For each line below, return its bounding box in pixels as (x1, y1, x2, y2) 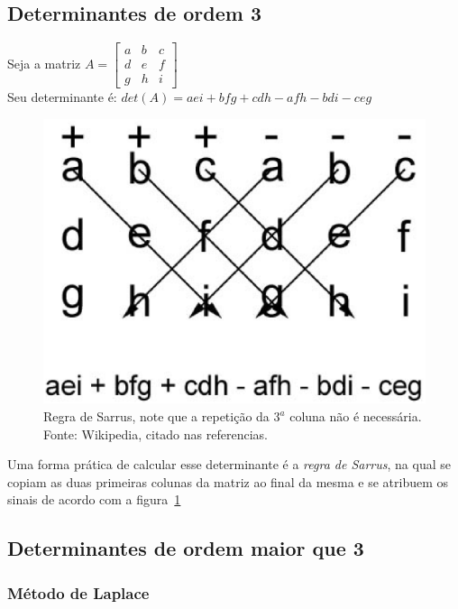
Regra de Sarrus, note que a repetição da (43, 407, 270, 425)
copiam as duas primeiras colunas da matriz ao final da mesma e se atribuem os (7, 472, 449, 491)
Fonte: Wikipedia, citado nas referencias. (43, 424, 268, 443)
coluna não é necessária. (289, 407, 422, 425)
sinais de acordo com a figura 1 (7, 490, 181, 509)
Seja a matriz (7, 54, 81, 73)
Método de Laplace (7, 581, 150, 604)
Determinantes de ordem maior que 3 (7, 534, 364, 562)
